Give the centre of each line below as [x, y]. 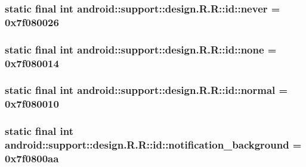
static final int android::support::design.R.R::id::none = [141, 49]
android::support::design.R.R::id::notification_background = [153, 145]
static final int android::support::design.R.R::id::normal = [146, 90]
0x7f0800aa [32, 158]
